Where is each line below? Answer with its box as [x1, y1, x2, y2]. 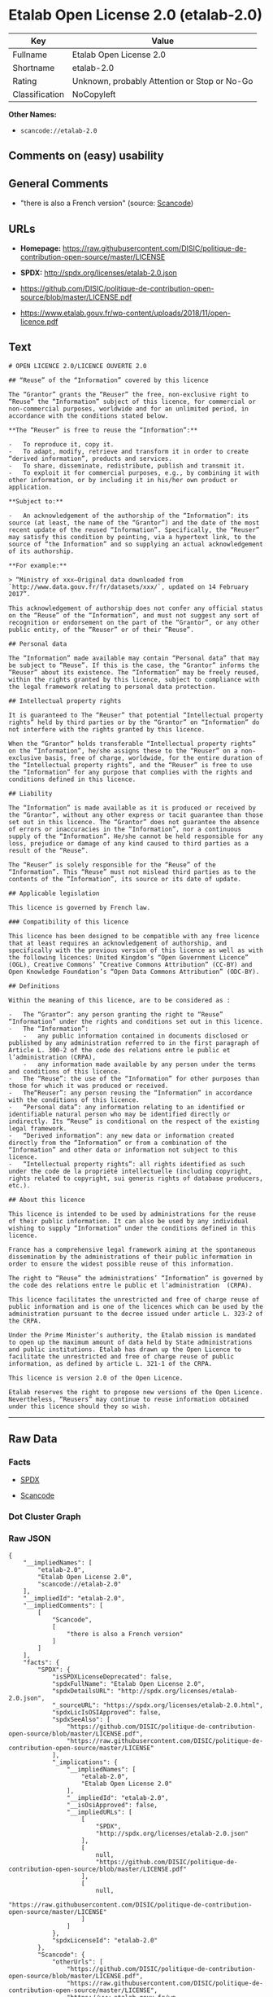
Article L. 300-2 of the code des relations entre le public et [8, 1046, 231, 1054]
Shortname [12, 62, 55, 73]
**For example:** [8, 561, 67, 569]
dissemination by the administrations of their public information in [8, 1253, 253, 1261]
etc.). [8, 1181, 31, 1190]
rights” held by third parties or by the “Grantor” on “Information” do [8, 718, 260, 726]
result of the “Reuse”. [8, 846, 89, 854]
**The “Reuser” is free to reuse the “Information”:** [8, 426, 198, 434]
